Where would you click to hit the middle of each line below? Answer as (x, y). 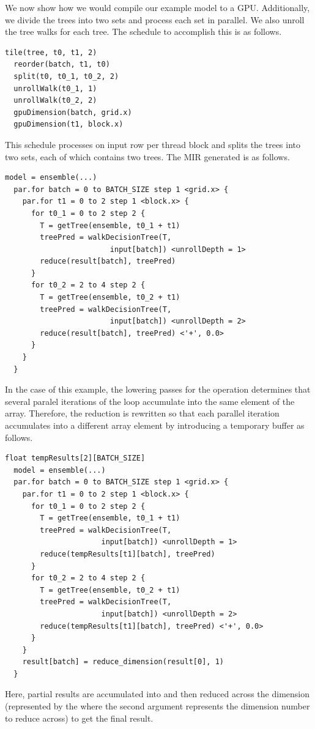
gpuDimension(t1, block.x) (69, 124)
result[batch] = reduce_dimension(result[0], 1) (123, 662)
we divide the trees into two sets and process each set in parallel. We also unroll (155, 19)
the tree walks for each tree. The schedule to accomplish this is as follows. (143, 31)
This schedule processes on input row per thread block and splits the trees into (153, 144)
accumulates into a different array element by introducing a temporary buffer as (155, 425)
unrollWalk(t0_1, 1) (55, 88)
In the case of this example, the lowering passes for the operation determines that (158, 389)
